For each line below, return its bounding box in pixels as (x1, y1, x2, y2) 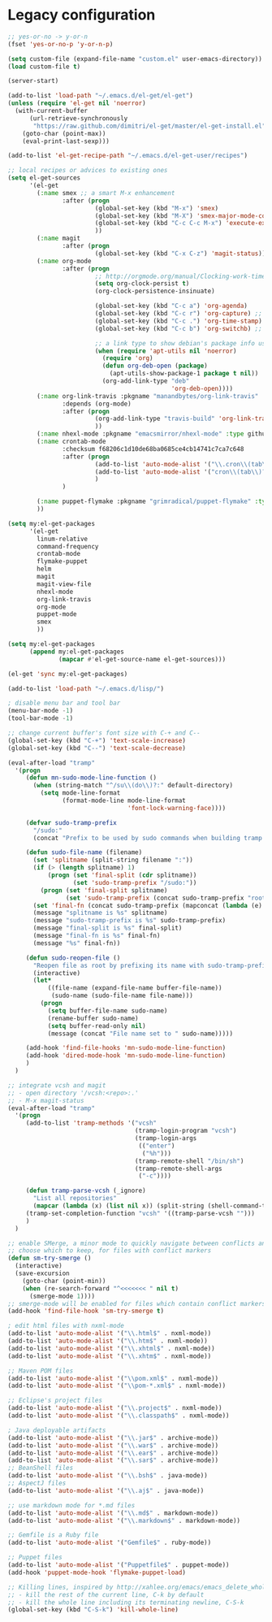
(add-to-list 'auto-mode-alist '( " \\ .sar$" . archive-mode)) (7, 1456, 219, 1464)
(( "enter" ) (138, 1142, 175, 1150)
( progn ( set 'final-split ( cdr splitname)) (47, 871, 197, 879)
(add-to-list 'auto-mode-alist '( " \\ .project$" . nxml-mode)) (7, 1404, 222, 1412)
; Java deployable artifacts (7, 1426, 106, 1434)
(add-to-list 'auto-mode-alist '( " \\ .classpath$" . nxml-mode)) (7, 1412, 230, 1420)
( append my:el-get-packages (28, 648, 125, 656)
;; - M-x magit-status (7, 1096, 84, 1104)
